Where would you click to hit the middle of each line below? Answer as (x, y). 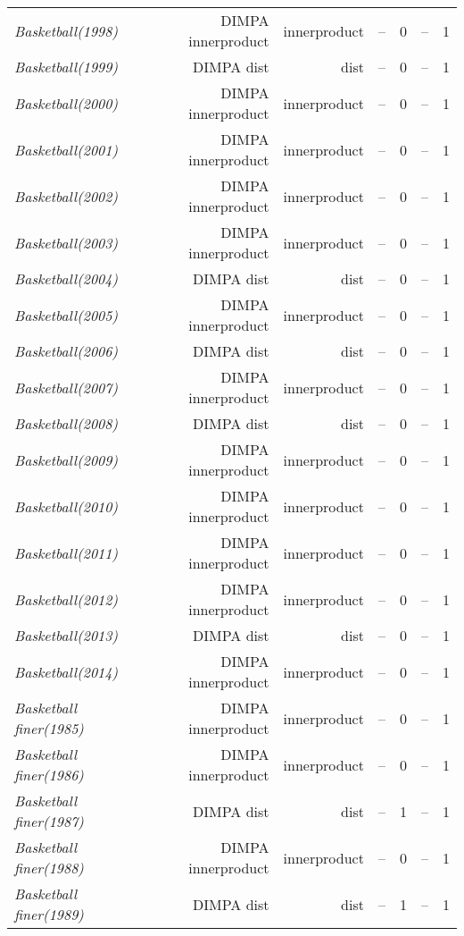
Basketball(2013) (66, 635)
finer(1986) (49, 775)
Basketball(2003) (66, 242)
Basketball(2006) (66, 351)
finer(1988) (49, 868)
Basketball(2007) (66, 387)
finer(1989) (49, 914)
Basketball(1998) (66, 30)
